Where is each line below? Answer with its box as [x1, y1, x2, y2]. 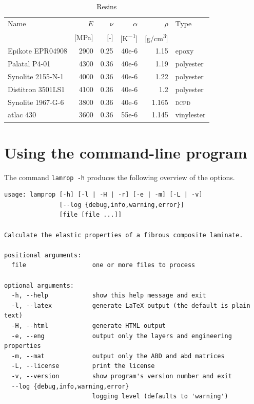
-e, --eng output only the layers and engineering [11, 332, 232, 340]
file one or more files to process [11, 261, 196, 269]
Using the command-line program [4, 142, 247, 163]
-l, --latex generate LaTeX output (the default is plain [11, 302, 250, 309]
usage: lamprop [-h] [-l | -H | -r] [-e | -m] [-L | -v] [4, 191, 203, 199]
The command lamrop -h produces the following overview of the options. [4, 171, 235, 182]
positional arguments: [4, 251, 82, 259]
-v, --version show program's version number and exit [11, 372, 232, 380]
